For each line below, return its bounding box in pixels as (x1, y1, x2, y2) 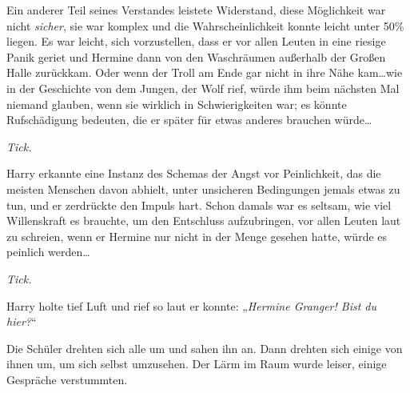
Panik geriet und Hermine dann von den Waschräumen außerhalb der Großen (6, 48, 386, 65)
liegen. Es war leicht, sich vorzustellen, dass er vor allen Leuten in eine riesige (6, 33, 386, 50)
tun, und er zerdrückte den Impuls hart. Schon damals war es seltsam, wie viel (6, 196, 392, 213)
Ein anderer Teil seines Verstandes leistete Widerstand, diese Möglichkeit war (6, 2, 386, 18)
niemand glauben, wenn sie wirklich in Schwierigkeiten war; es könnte (6, 95, 347, 112)
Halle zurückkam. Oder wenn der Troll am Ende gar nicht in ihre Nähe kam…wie (6, 64, 403, 81)
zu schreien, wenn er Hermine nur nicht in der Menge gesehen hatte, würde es (6, 227, 388, 244)
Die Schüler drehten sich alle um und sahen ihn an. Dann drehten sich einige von (6, 339, 403, 356)
